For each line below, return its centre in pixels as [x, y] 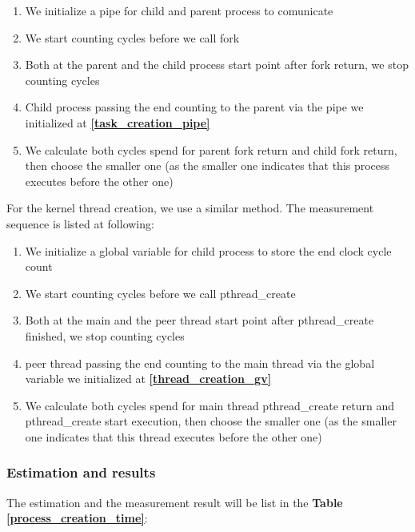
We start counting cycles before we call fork [132, 37]
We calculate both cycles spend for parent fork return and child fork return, [211, 149]
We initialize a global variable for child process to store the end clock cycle [208, 250]
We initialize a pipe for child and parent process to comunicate [179, 10]
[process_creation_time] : [77, 518]
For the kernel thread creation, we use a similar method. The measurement [190, 208]
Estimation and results [81, 472]
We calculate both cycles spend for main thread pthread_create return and [210, 405]
